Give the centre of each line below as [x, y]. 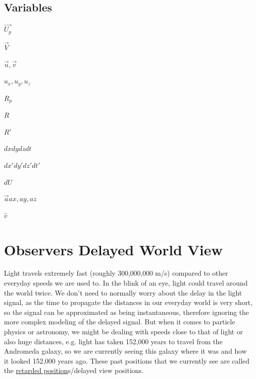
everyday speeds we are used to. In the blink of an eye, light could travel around [126, 283]
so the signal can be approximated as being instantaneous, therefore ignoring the [127, 312]
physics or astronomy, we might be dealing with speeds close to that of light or [124, 332]
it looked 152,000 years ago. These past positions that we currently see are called [127, 360]
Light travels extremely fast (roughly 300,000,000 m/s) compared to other [116, 273]
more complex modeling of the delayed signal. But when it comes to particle [120, 322]
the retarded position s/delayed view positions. [74, 370]
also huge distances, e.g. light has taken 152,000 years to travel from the [113, 341]
